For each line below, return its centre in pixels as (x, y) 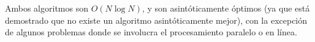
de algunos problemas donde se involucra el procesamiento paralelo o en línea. (151, 32)
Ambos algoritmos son (47, 8)
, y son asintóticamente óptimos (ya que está (226, 8)
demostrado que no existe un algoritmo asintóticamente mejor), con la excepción (156, 20)
